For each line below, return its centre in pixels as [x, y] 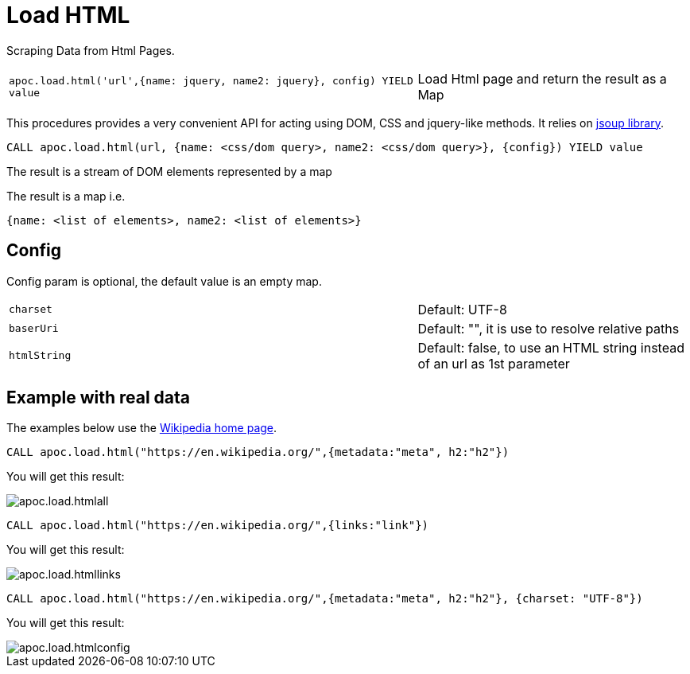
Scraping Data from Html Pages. [91, 50]
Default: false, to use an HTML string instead [551, 347]
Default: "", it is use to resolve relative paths [549, 328]
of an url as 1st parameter [494, 363]
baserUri [34, 329]
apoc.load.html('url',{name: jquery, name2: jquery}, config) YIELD [211, 80]
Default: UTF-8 [462, 309]
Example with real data [99, 398]
